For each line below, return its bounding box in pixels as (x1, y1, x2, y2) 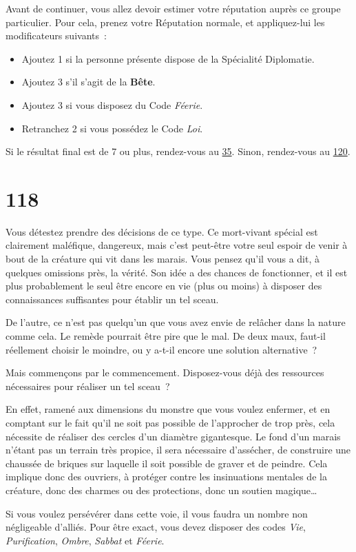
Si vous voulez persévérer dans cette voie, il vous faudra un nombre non (6, 506, 308, 520)
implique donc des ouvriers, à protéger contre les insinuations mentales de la (6, 469, 327, 484)
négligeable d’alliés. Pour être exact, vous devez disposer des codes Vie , (6, 520, 306, 534)
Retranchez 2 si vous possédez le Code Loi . (21, 121, 203, 135)
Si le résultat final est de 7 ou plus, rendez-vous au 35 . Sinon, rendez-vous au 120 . (6, 144, 350, 159)
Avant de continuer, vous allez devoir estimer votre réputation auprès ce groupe (6, 1, 341, 15)
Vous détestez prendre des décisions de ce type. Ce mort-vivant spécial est (6, 224, 318, 238)
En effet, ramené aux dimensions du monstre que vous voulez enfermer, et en (6, 402, 331, 416)
